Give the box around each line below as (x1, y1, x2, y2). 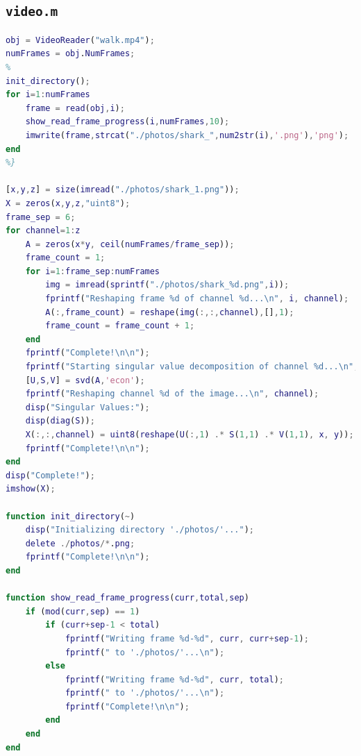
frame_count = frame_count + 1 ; (45, 321, 195, 331)
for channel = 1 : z (6, 226, 81, 236)
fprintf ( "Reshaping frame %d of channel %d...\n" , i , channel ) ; (45, 294, 349, 304)
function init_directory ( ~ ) (6, 511, 135, 521)
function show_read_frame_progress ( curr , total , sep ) (6, 593, 249, 603)
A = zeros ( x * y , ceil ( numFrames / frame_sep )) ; (25, 239, 235, 249)
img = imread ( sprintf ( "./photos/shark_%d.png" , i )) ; (45, 280, 289, 290)
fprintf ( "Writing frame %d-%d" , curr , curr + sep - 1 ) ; (65, 633, 309, 644)
